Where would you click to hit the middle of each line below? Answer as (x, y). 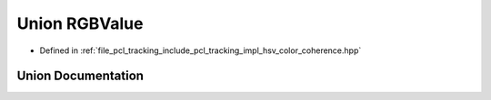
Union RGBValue (80, 23)
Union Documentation (80, 76)
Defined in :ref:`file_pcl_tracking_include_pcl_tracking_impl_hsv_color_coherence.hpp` (200, 50)
